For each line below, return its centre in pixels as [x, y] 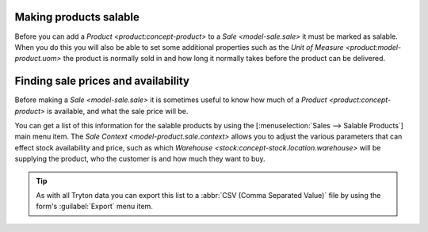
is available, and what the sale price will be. [117, 111]
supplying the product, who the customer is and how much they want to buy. [140, 159]
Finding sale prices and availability [102, 81]
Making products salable [77, 17]
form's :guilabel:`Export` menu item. [95, 207]
